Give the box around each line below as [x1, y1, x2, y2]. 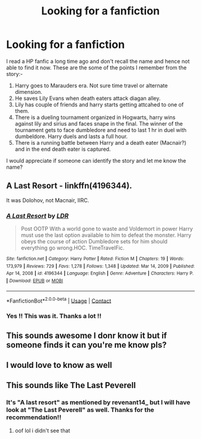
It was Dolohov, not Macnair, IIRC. [6, 196, 90, 204]
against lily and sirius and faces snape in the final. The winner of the [14, 120, 184, 127]
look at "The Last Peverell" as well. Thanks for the [6, 406, 154, 414]
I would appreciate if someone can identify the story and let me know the [6, 157, 187, 164]
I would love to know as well [6, 360, 112, 370]
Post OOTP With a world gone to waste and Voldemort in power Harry [20, 225, 193, 233]
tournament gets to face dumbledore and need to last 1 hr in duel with [14, 126, 187, 133]
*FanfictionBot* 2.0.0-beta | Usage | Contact [6, 296, 112, 304]
